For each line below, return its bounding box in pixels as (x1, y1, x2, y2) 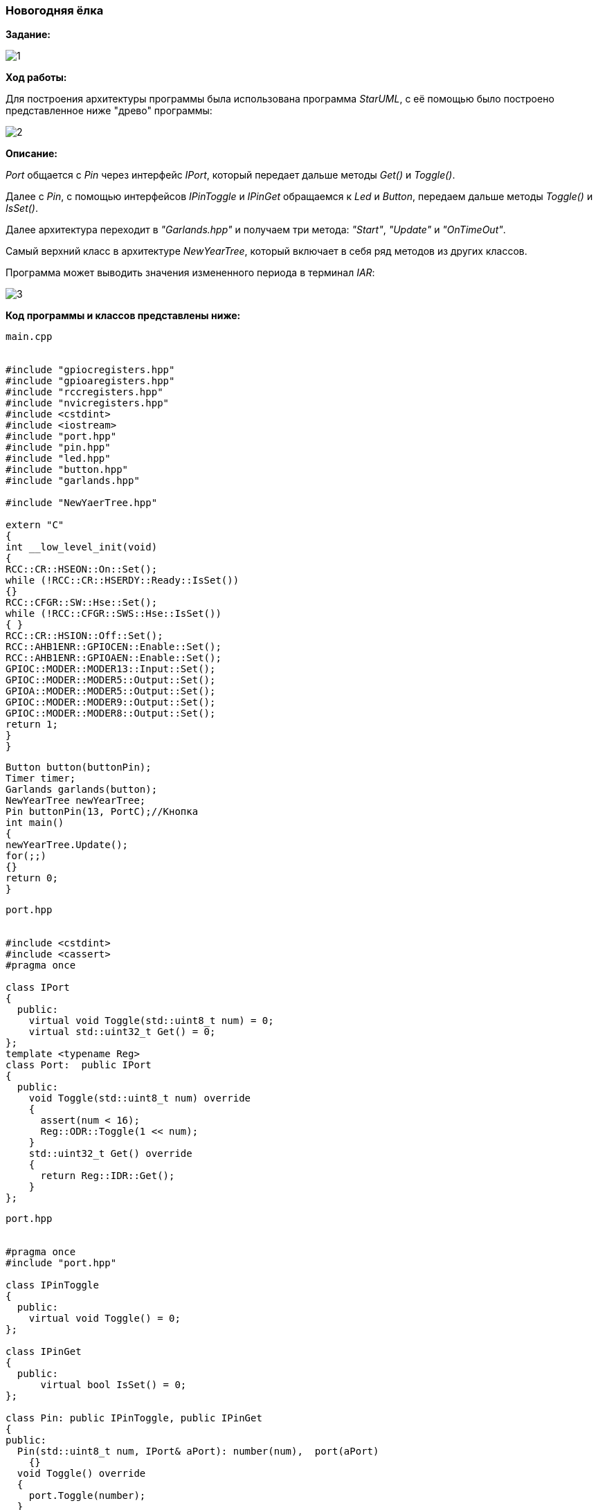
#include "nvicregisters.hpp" (6, 397, 170, 409)
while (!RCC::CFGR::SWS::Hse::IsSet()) (6, 608, 221, 620)
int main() (6, 817, 64, 829)
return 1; (6, 719, 58, 730)
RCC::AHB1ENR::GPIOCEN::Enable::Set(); (6, 641, 221, 653)
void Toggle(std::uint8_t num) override (28, 1093, 251, 1104)
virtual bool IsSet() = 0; (40, 1379, 187, 1391)
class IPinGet (6, 1346, 82, 1358)
